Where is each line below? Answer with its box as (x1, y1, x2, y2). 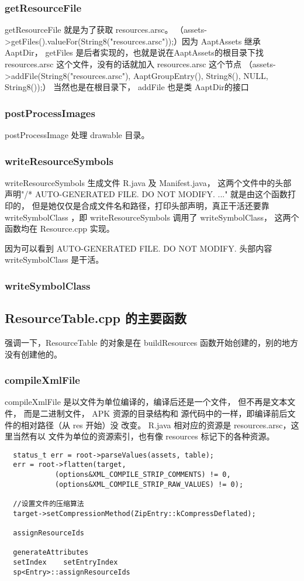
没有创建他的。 (5, 348, 62, 360)
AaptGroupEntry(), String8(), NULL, (133, 69, 268, 81)
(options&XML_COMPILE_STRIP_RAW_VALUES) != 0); (54, 480, 244, 489)
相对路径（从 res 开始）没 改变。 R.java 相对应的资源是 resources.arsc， (20, 418, 291, 431)
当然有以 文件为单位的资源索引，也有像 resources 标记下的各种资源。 (12, 430, 275, 442)
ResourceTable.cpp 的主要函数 (5, 309, 186, 327)
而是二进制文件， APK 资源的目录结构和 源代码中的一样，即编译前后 (23, 407, 288, 420)
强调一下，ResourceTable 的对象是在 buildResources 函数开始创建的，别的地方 (5, 336, 298, 349)
